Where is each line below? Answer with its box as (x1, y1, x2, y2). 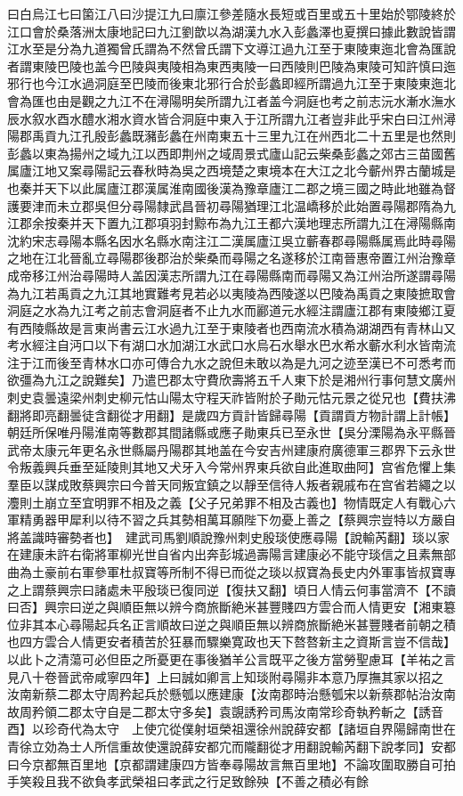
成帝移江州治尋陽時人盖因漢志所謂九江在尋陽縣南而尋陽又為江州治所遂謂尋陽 (7, 265, 456, 284)
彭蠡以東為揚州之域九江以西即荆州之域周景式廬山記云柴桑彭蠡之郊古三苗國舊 (7, 143, 456, 162)
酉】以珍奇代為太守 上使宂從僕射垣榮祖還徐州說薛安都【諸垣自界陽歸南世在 (7, 719, 456, 738)
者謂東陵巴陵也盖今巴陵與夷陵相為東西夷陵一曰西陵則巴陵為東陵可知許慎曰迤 (7, 56, 456, 75)
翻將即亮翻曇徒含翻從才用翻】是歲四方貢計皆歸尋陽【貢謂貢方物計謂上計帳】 (7, 405, 456, 424)
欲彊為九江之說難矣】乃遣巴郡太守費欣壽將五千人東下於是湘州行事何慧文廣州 (7, 370, 456, 389)
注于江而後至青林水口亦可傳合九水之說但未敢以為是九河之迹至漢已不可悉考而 (7, 353, 456, 371)
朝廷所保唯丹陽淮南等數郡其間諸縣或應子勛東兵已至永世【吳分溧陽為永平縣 (7, 423, 443, 442)
